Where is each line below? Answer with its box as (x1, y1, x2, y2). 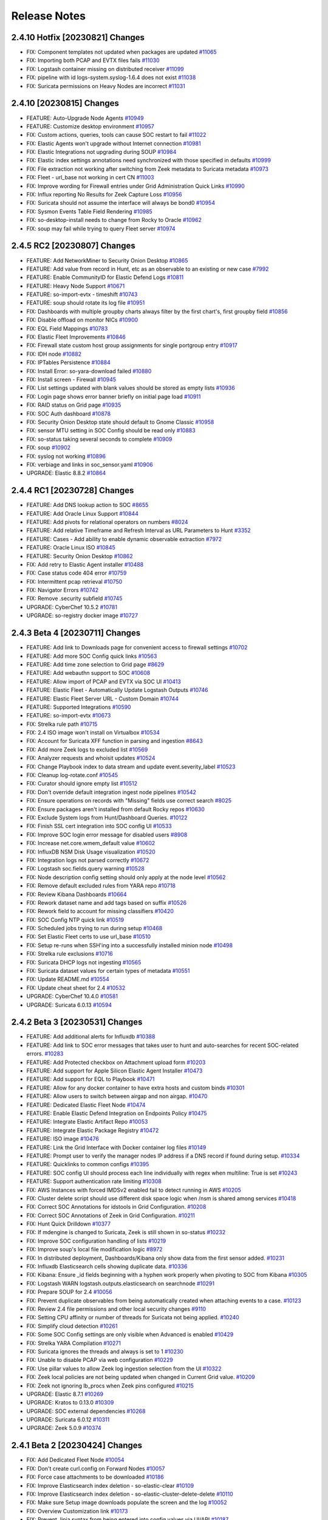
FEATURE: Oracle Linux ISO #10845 (26, 544, 115, 551)
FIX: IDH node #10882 (26, 350, 82, 358)
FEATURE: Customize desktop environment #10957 (26, 122, 154, 130)
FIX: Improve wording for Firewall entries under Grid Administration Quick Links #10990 (26, 182, 245, 190)
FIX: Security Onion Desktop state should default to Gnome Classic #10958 (26, 418, 214, 426)
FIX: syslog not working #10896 (26, 452, 106, 460)
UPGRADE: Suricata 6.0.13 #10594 (26, 1001, 112, 1009)
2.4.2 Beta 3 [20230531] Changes (11, 1017, 143, 1028)
